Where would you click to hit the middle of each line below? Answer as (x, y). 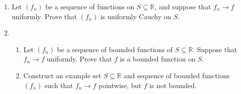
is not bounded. (173, 85)
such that (59, 85)
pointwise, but (120, 85)
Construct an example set (62, 75)
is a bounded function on (158, 59)
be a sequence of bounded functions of (115, 49)
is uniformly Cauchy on (136, 16)
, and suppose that (183, 6)
